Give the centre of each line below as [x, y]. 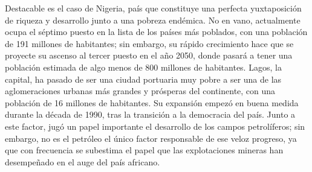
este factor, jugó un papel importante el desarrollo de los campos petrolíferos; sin [155, 126]
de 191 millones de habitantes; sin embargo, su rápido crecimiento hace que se [149, 43]
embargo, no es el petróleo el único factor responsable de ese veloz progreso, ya [151, 138]
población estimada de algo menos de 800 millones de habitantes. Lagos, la [143, 67]
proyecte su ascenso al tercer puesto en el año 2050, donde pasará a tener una [149, 55]
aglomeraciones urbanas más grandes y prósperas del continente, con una [140, 91]
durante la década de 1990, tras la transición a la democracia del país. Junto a [150, 114]
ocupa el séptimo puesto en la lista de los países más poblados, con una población [156, 32]
